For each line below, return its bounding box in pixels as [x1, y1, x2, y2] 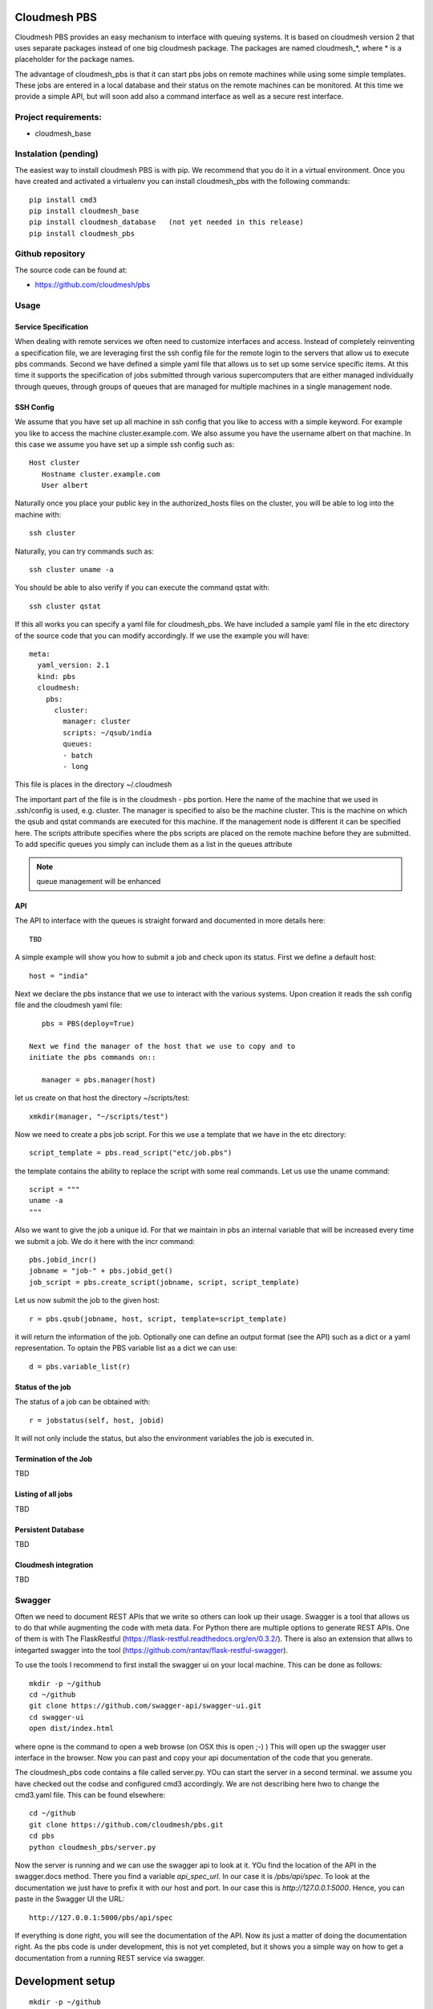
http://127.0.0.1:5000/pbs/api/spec [29, 1913, 173, 1922]
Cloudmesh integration [14, 1560, 94, 1570]
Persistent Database [14, 1524, 84, 1534]
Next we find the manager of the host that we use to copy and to [29, 1041, 296, 1050]
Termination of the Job [14, 1454, 92, 1463]
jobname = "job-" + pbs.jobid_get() [29, 1266, 173, 1275]
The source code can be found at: [14, 265, 127, 275]
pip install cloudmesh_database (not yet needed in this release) [29, 218, 304, 227]
